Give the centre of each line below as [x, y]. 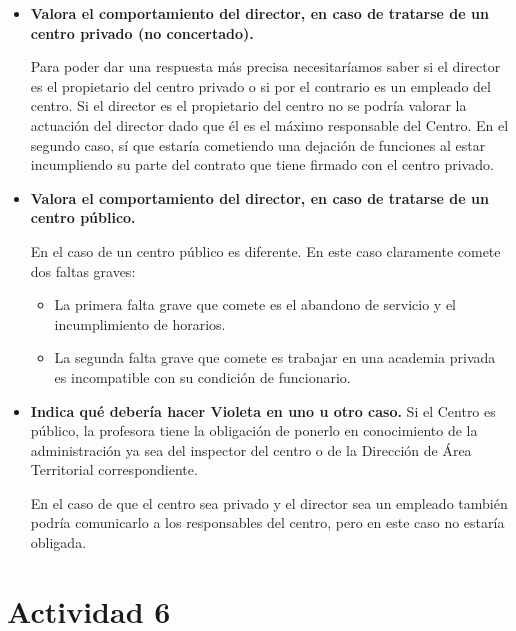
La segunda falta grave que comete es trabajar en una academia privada [275, 357]
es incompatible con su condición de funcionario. [202, 376]
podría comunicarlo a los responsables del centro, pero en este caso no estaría [267, 522]
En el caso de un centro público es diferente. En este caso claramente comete [265, 250]
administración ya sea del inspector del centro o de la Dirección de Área [251, 449]
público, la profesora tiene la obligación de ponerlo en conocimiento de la [254, 430]
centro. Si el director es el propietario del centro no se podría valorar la [248, 105]
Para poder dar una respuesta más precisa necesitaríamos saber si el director [265, 66]
